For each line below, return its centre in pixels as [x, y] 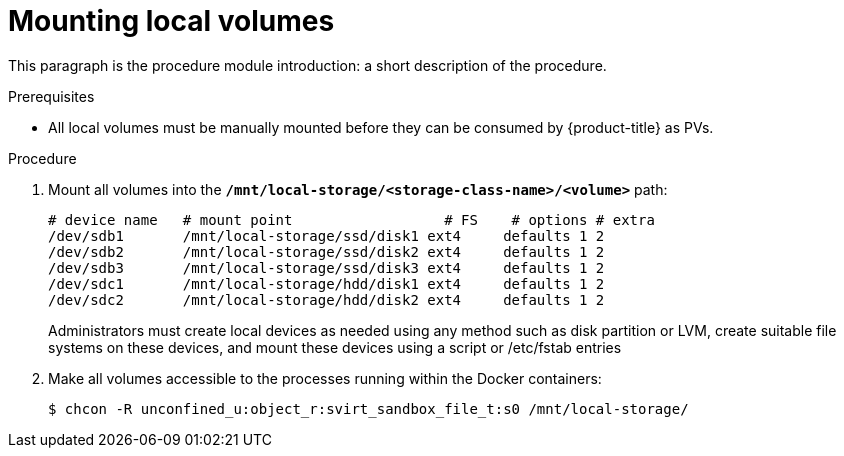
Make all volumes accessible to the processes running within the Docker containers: [325, 378]
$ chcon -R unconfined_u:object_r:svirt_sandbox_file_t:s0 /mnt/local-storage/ [368, 408]
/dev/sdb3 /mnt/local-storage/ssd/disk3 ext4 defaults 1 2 [326, 267]
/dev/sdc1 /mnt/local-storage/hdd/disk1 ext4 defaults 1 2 [326, 283]
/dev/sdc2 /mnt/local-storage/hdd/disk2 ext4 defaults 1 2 [326, 299]
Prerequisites [51, 96]
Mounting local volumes [171, 21]
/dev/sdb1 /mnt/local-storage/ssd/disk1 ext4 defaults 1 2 [326, 235]
